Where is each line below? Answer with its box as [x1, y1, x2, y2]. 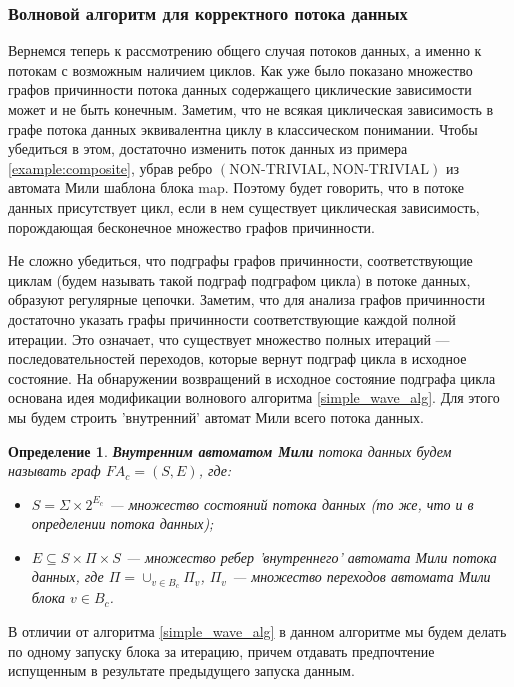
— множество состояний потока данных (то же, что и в [109, 493, 474, 514]
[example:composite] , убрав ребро [8, 157, 213, 178]
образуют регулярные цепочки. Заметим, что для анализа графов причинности [8, 289, 485, 310]
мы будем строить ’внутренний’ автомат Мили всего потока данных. [8, 406, 424, 427]
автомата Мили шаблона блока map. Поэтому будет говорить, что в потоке [8, 177, 464, 198]
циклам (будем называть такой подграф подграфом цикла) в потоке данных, [8, 269, 471, 290]
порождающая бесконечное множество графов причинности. [8, 216, 375, 237]
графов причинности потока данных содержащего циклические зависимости [8, 79, 472, 100]
